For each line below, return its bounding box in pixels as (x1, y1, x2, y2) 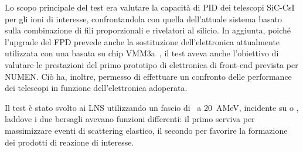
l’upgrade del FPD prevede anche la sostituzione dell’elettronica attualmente (5, 35, 280, 48)
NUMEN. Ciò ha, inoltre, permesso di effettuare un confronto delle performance (5, 70, 292, 82)
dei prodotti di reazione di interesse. (5, 136, 134, 148)
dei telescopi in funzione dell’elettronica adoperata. (5, 82, 188, 94)
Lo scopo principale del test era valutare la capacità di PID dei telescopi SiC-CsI (5, 1, 295, 13)
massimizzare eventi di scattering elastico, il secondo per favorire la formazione (5, 124, 288, 136)
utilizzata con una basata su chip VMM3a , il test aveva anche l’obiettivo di (5, 47, 279, 59)
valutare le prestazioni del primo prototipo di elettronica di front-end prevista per (5, 58, 298, 70)
